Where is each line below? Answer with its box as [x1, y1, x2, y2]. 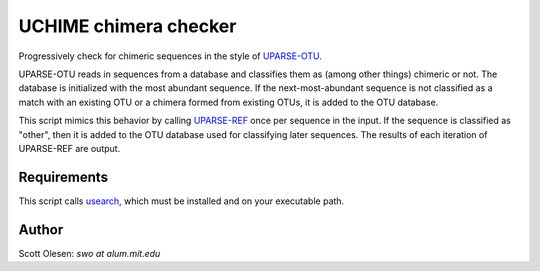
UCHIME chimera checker [18, 15, 237, 37]
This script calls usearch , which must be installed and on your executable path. [18, 195, 345, 207]
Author [18, 221, 64, 238]
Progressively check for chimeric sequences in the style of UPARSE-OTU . [18, 50, 322, 62]
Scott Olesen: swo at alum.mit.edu [18, 247, 161, 259]
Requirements [18, 168, 109, 185]
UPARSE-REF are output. [18, 142, 121, 154]
